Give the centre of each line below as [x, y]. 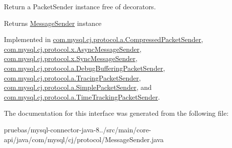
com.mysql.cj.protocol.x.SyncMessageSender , [71, 58]
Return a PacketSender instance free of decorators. [80, 6]
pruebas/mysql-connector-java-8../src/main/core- [78, 129]
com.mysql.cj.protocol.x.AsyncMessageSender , [73, 49]
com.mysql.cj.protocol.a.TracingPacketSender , [72, 77]
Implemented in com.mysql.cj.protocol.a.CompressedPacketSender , [104, 39]
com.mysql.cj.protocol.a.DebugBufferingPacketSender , [85, 68]
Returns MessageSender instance [53, 23]
